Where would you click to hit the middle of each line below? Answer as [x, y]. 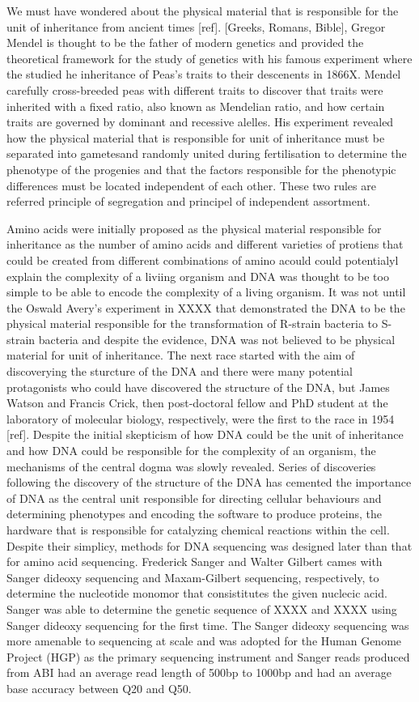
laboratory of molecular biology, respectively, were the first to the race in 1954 [201, 418]
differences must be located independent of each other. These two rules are [191, 185]
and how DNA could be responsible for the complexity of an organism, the [191, 451]
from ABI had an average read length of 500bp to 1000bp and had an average [199, 672]
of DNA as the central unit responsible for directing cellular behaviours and [194, 498]
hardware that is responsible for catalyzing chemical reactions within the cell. [198, 530]
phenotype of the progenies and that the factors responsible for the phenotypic [201, 169]
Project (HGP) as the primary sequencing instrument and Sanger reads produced [208, 656]
